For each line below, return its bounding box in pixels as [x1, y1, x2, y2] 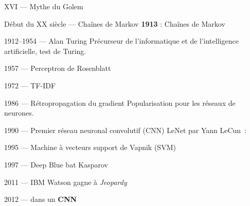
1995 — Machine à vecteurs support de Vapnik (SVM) [4, 142, 176, 153]
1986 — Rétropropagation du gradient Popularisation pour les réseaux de [4, 97, 236, 108]
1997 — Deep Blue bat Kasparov [4, 159, 108, 170]
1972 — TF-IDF [4, 80, 56, 90]
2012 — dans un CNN [4, 194, 77, 204]
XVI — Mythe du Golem [4, 1, 83, 11]
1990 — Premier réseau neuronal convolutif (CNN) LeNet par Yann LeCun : [4, 124, 247, 135]
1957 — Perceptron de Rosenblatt [4, 63, 111, 73]
